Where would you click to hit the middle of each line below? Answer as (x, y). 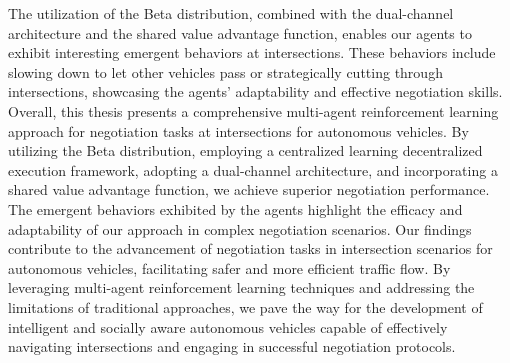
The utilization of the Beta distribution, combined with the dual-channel (231, 13)
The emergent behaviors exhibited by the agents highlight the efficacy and (235, 208)
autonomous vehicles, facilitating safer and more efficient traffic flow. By (229, 267)
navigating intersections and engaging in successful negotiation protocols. (232, 346)
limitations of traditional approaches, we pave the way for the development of (245, 306)
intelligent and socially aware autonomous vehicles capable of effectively (228, 326)
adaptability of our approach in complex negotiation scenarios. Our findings (240, 228)
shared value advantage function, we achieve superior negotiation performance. (249, 189)
